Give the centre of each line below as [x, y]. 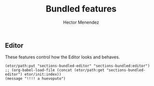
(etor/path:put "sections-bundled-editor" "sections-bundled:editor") [77, 66]
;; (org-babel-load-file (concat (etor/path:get [55, 70]
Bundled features [81, 9]
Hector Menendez [81, 22]
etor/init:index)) [43, 74]
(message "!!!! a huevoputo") [35, 79]
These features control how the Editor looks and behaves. [63, 57]
